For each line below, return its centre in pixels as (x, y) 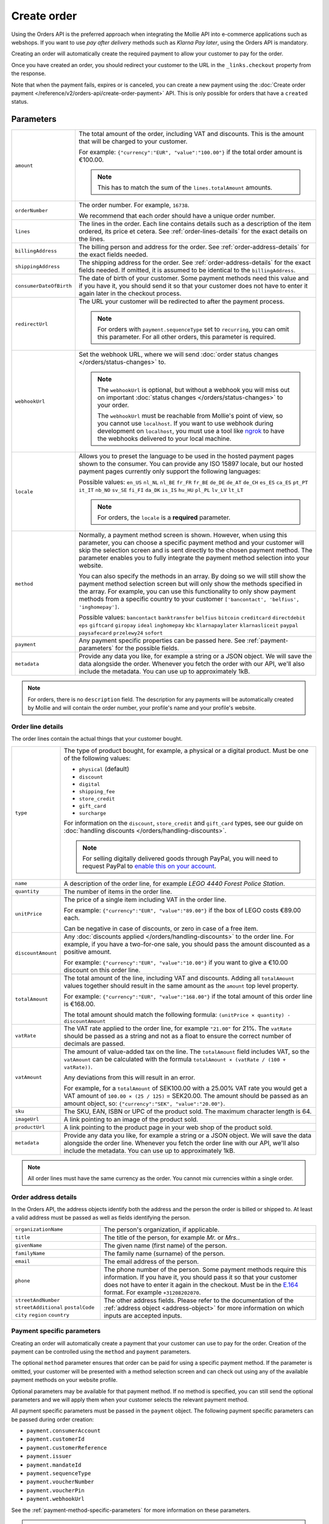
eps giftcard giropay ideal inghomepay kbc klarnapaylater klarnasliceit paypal (188, 626)
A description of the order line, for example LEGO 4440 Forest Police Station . (175, 883)
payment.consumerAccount (63, 1431)
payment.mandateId (54, 1465)
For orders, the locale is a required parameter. (164, 518)
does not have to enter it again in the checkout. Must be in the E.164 (201, 1284)
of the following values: (97, 758)
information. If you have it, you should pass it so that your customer (201, 1277)
